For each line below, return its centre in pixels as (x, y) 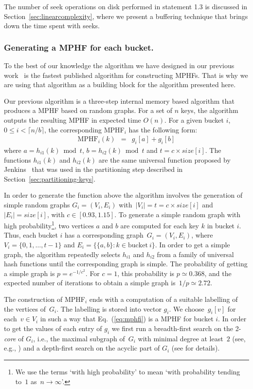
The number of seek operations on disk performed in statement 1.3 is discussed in (126, 6)
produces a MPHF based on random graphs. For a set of (88, 110)
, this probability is (146, 273)
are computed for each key (160, 225)
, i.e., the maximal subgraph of (79, 338)
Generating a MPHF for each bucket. (79, 47)
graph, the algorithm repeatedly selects (62, 254)
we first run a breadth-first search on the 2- (176, 328)
